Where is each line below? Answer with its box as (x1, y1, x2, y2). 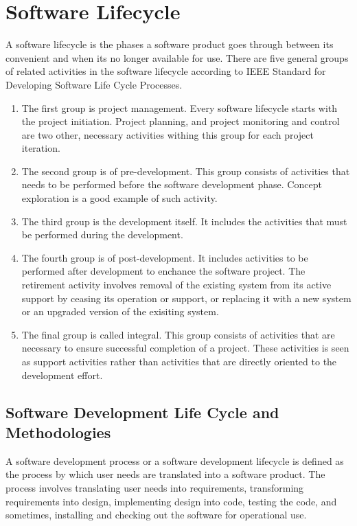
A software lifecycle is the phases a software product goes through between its (5, 37, 334, 52)
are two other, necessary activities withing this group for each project (21, 127, 314, 141)
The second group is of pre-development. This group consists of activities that (21, 163, 350, 178)
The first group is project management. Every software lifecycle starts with (21, 100, 338, 115)
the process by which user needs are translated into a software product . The (5, 467, 325, 481)
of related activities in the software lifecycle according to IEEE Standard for (5, 64, 326, 78)
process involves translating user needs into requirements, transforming (5, 480, 304, 494)
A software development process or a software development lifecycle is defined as (5, 453, 344, 468)
